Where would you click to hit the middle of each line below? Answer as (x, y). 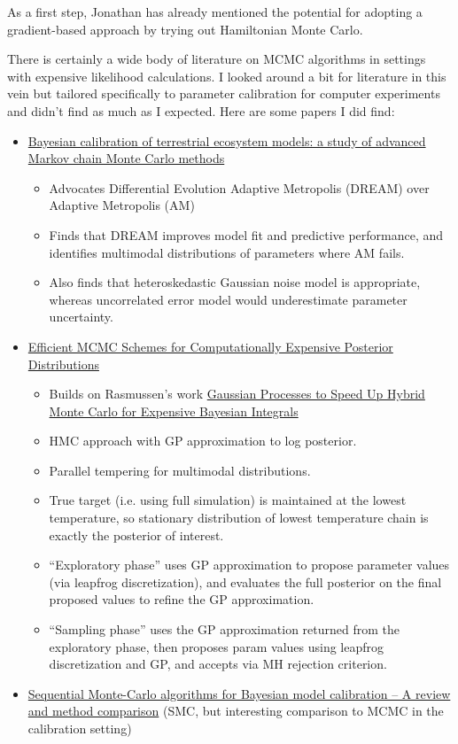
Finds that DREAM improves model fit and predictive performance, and (246, 234)
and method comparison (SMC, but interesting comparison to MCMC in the (236, 711)
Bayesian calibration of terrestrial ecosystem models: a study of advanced (227, 140)
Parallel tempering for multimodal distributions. (180, 470)
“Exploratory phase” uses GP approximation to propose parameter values (249, 565)
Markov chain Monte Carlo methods (126, 158)
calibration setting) (80, 728)
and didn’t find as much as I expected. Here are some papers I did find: (201, 110)
